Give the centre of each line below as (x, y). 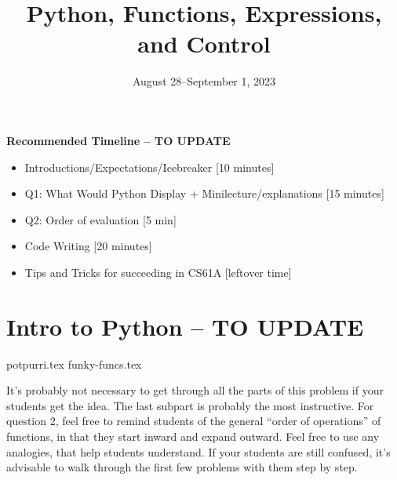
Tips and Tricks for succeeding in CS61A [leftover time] (158, 272)
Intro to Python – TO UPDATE (185, 326)
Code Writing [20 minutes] (88, 246)
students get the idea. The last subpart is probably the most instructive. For (190, 405)
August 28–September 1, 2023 (204, 81)
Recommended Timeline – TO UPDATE (118, 140)
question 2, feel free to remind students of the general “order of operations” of (194, 421)
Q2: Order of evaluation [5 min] (100, 219)
